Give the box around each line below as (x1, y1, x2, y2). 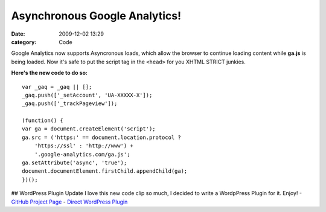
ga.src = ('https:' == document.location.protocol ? (22, 133, 181, 141)
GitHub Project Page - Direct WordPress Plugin (11, 198, 128, 205)
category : (11, 38, 37, 45)
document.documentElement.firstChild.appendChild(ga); (22, 168, 188, 175)
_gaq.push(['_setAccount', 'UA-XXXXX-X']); (22, 91, 153, 98)
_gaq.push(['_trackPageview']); (22, 100, 118, 107)
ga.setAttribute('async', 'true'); (22, 159, 127, 166)
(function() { (22, 117, 63, 124)
